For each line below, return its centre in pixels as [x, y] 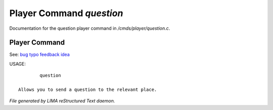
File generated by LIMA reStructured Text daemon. [62, 101]
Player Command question [66, 13]
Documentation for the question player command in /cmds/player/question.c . [90, 28]
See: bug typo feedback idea [40, 54]
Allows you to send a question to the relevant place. [88, 90]
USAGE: [18, 64]
